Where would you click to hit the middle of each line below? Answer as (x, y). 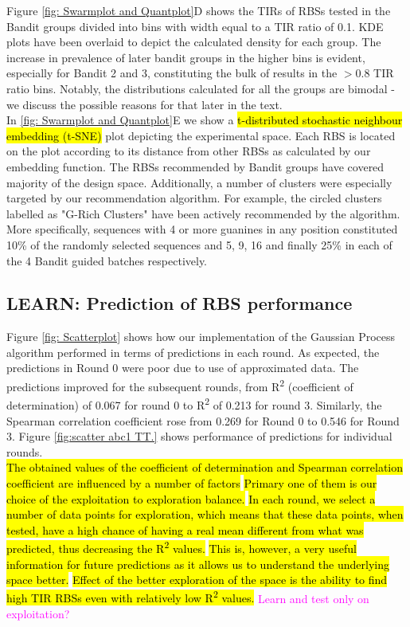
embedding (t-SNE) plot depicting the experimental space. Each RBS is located (201, 135)
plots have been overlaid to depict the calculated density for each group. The (194, 42)
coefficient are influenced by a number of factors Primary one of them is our (192, 482)
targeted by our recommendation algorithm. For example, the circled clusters (194, 198)
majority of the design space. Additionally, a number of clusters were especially (199, 182)
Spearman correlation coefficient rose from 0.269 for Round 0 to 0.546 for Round (203, 420)
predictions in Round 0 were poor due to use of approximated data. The (183, 368)
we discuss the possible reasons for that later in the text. (144, 104)
